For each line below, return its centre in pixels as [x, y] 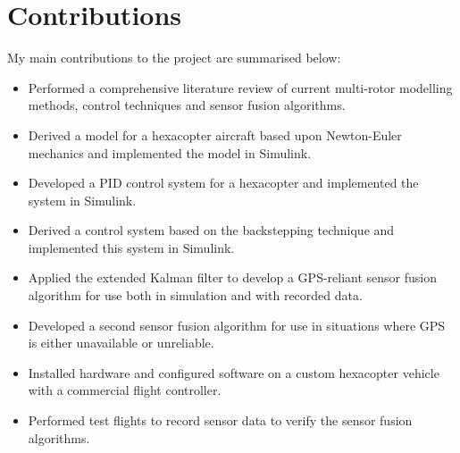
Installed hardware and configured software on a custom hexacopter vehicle [234, 372]
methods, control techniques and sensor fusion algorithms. [187, 105]
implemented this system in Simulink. [131, 247]
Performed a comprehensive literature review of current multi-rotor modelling [240, 87]
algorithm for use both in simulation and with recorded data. [195, 295]
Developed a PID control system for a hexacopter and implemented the [223, 183]
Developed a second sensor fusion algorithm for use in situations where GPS [237, 325]
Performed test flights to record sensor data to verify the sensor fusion [220, 420]
